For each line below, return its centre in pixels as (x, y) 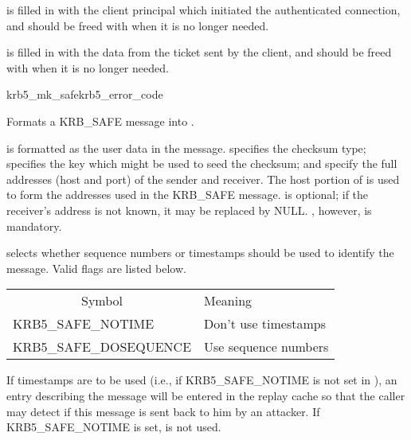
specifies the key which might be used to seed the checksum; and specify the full (202, 164)
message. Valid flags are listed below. (96, 268)
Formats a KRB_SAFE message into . (100, 121)
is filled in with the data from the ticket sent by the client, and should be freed (199, 52)
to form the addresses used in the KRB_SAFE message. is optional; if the (188, 195)
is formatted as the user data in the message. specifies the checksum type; (186, 148)
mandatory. (34, 226)
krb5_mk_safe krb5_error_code (85, 94)
